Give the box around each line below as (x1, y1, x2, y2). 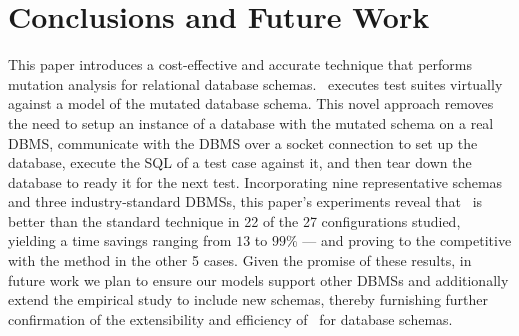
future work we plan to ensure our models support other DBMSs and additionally (8, 269, 509, 290)
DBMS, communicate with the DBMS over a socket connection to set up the (8, 132, 478, 153)
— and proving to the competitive (302, 230, 512, 251)
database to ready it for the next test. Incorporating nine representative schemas (8, 171, 503, 192)
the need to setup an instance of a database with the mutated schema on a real (8, 112, 494, 133)
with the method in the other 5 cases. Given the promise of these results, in (8, 250, 472, 271)
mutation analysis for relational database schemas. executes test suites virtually (8, 73, 503, 94)
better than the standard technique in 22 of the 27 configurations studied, (8, 210, 461, 231)
